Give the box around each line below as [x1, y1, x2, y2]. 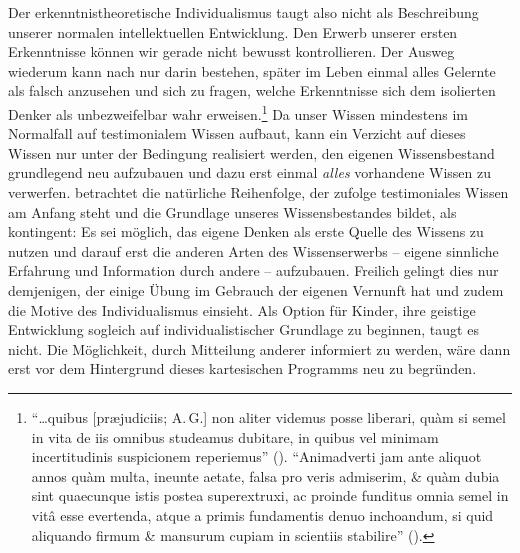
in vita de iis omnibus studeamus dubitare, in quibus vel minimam [31, 426, 439, 447]
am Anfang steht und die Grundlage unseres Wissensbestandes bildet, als [8, 201, 457, 222]
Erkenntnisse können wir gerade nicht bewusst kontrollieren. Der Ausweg [8, 41, 455, 62]
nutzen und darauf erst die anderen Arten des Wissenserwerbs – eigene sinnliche [8, 240, 499, 261]
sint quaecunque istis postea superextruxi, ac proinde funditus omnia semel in [31, 485, 509, 506]
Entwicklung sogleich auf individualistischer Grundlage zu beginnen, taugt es [8, 319, 479, 340]
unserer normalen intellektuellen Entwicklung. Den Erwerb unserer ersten [8, 21, 458, 42]
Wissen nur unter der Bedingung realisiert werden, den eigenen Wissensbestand [8, 142, 495, 163]
